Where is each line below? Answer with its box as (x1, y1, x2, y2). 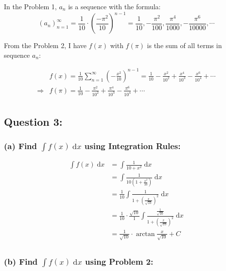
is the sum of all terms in (147, 40, 222, 51)
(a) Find (4, 139, 37, 152)
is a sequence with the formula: (68, 1, 161, 11)
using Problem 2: (85, 255, 154, 267)
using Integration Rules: (84, 139, 181, 152)
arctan (136, 230, 155, 237)
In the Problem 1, (4, 1, 57, 11)
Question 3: (4, 114, 63, 129)
